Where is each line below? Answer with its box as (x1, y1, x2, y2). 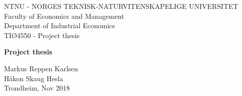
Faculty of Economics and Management (4, 10, 124, 21)
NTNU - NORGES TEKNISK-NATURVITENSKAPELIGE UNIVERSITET (4, 1, 239, 11)
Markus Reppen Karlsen (4, 63, 78, 73)
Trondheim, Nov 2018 (4, 83, 70, 93)
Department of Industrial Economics (4, 20, 116, 31)
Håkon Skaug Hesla (4, 73, 63, 83)
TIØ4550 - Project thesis (4, 30, 80, 40)
